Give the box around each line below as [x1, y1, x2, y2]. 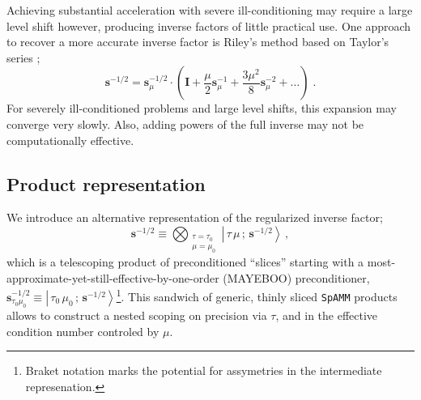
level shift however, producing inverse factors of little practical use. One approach [6, 17, 411, 34]
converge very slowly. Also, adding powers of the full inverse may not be [6, 115, 364, 132]
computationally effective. [6, 131, 134, 148]
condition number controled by [6, 322, 159, 339]
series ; [6, 49, 40, 66]
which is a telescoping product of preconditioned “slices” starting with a [6, 253, 364, 270]
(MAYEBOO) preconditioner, [223, 269, 370, 286]
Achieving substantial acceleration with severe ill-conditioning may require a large [6, 2, 413, 18]
